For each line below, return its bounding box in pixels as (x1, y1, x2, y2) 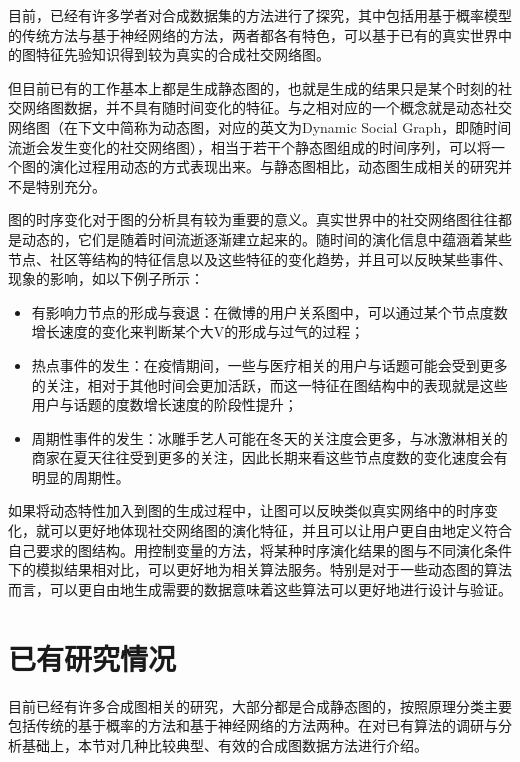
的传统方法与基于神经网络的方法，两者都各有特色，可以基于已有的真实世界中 (8, 24, 512, 45)
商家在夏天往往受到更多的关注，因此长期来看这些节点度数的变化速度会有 (31, 447, 508, 468)
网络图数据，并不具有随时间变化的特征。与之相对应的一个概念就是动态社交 (21, 97, 512, 118)
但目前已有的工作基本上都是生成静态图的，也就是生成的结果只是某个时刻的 (8, 77, 498, 98)
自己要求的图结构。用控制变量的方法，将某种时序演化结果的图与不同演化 (8, 539, 484, 560)
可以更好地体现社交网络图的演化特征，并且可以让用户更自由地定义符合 (49, 520, 512, 541)
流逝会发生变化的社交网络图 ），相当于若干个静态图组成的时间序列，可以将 (8, 136, 491, 157)
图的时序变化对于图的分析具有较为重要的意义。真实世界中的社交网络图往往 (8, 209, 498, 230)
